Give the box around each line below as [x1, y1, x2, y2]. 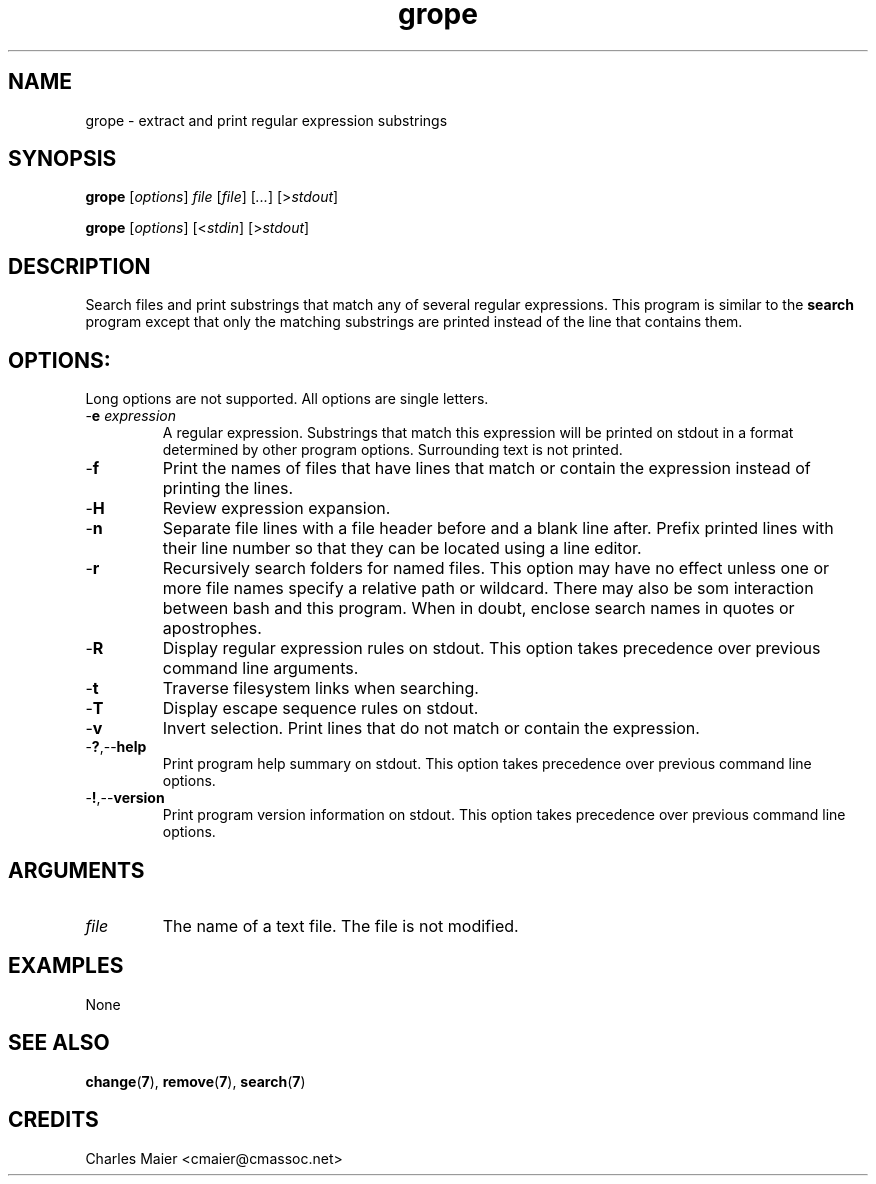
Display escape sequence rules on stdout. [162, 698, 479, 719]
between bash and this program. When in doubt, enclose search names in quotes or [162, 598, 795, 619]
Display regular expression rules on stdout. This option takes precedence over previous [162, 638, 821, 659]
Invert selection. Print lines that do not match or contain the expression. [162, 718, 700, 739]
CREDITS [8, 1107, 99, 1133]
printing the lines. [162, 478, 294, 499]
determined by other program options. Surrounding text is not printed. [162, 441, 623, 459]
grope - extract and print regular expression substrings [85, 111, 448, 129]
